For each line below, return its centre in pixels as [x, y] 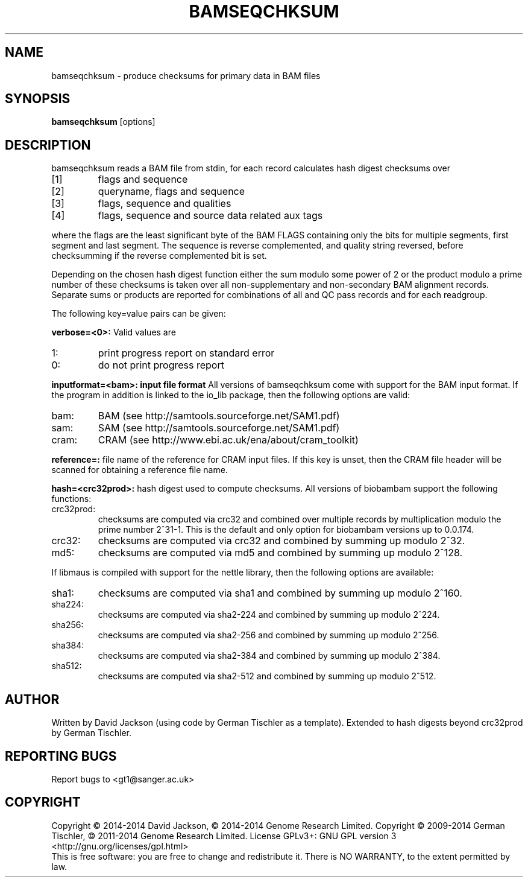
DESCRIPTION [48, 145]
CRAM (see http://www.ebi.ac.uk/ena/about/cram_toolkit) [228, 440]
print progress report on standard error [186, 353]
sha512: [67, 666]
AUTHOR [32, 699]
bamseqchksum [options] [103, 122]
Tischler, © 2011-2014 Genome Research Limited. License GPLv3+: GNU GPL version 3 [224, 836]
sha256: [68, 625]
